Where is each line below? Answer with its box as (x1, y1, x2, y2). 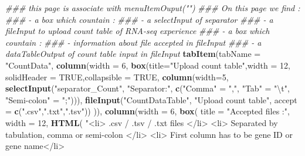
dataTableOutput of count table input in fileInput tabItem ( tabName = (5, 48, 261, 60)
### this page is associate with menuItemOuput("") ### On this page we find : (5, 2, 300, 13)
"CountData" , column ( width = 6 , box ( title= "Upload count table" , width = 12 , (5, 59, 290, 71)
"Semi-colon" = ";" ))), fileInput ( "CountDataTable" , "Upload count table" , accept (5, 93, 297, 106)
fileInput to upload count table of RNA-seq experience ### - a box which (5, 25, 270, 37)
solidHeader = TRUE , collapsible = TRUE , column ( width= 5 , (5, 70, 229, 83)
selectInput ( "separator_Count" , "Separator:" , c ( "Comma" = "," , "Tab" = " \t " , (5, 82, 290, 94)
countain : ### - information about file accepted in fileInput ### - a (5, 36, 262, 48)
